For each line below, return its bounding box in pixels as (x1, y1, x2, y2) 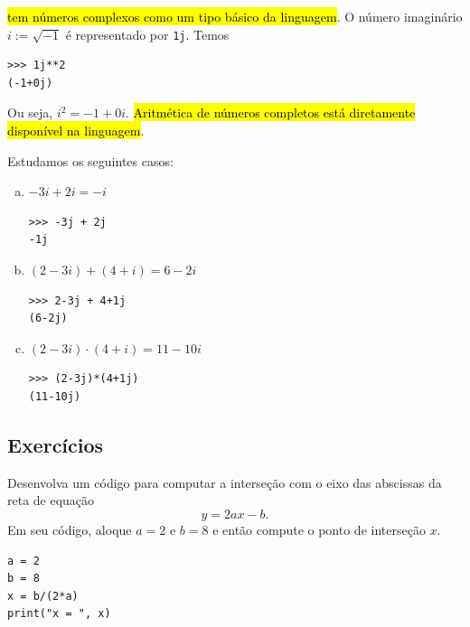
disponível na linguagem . (7, 121, 145, 140)
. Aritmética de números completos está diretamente (125, 103, 416, 122)
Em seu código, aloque (7, 519, 132, 538)
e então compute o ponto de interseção (212, 519, 426, 538)
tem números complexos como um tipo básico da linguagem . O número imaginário (7, 7, 463, 25)
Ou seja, (7, 103, 53, 122)
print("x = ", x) (7, 607, 111, 621)
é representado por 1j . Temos (65, 24, 230, 43)
